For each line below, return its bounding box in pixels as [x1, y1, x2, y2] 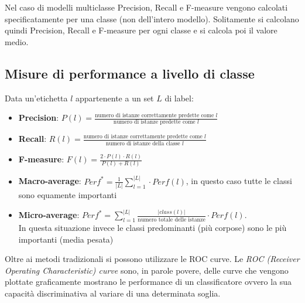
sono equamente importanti [18, 189, 117, 201]
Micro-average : [18, 209, 80, 221]
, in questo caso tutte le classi [186, 175, 292, 187]
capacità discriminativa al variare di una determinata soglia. [5, 287, 221, 299]
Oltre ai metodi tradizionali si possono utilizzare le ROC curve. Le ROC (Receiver [5, 253, 300, 265]
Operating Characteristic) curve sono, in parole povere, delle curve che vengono [5, 264, 289, 276]
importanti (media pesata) [18, 233, 114, 245]
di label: [165, 91, 194, 104]
